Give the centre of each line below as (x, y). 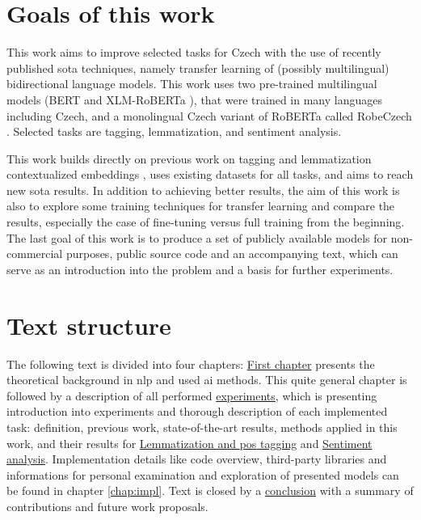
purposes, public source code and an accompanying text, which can (232, 254)
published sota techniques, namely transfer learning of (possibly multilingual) (198, 68)
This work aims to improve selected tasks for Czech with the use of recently (194, 52)
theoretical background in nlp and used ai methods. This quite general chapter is (207, 380)
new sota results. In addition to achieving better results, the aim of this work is (203, 190)
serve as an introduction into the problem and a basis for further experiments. (200, 269)
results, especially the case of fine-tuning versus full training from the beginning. (206, 222)
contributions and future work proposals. (107, 506)
